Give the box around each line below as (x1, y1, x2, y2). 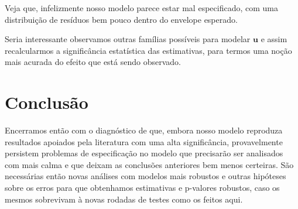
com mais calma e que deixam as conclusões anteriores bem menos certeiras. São (5, 158, 294, 170)
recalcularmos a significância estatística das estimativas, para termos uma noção (5, 44, 292, 56)
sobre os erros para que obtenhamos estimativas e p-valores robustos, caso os (5, 181, 280, 194)
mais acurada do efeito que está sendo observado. (5, 56, 181, 68)
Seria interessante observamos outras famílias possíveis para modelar (5, 33, 251, 45)
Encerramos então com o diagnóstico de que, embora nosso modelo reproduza (5, 124, 283, 136)
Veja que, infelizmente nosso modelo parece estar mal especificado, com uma (5, 2, 278, 13)
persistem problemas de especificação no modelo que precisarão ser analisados (5, 147, 283, 159)
